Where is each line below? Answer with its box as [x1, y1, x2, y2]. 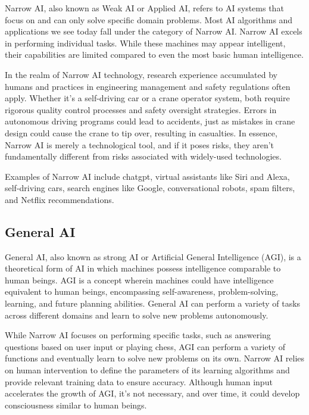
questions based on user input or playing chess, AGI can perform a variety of [5, 340, 285, 352]
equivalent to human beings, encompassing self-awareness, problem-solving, [5, 285, 279, 298]
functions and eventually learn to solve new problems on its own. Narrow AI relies [5, 352, 305, 364]
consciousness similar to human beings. [5, 398, 147, 411]
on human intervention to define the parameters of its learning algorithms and [5, 364, 290, 376]
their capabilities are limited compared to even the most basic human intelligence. [5, 48, 304, 61]
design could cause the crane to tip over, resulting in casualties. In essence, [5, 126, 277, 139]
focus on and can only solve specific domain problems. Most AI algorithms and [5, 13, 293, 26]
